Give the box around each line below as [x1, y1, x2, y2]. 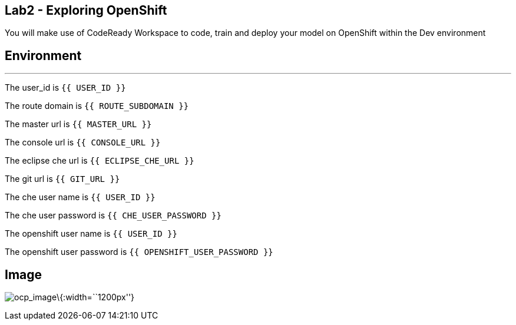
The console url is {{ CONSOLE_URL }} [5, 137, 161, 148]
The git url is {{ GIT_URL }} [5, 174, 120, 184]
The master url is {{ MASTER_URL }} [5, 119, 152, 130]
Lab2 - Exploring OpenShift [5, 3, 167, 18]
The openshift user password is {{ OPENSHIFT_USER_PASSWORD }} [5, 247, 273, 257]
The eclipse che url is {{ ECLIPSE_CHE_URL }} [5, 155, 194, 166]
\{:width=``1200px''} [57, 292, 135, 303]
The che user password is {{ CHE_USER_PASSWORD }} [5, 210, 221, 221]
